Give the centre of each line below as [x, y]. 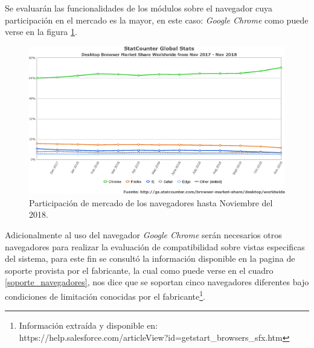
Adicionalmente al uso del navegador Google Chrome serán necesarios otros [143, 234]
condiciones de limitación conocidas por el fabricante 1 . [105, 295]
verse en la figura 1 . [41, 32]
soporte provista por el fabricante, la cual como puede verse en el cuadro [139, 270]
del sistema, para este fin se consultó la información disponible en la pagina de [150, 258]
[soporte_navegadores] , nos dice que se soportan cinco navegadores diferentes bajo [157, 282]
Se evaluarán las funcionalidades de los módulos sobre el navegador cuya [139, 8]
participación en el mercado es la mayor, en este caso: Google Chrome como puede [157, 20]
